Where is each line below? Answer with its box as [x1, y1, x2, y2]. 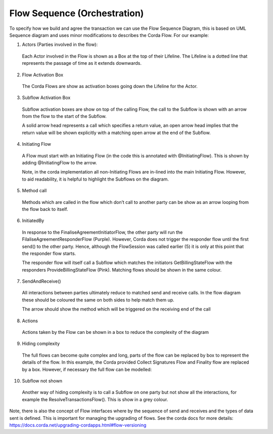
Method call [22, 188, 47, 194]
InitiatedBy [22, 218, 44, 224]
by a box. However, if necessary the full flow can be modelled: [22, 366, 152, 372]
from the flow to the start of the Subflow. [22, 113, 107, 119]
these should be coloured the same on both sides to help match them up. [22, 296, 174, 303]
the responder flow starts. [22, 250, 76, 256]
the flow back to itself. [22, 206, 68, 212]
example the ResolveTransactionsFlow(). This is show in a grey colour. [22, 396, 168, 402]
